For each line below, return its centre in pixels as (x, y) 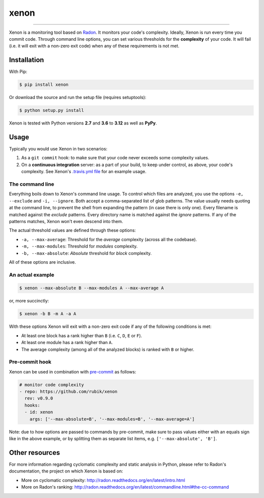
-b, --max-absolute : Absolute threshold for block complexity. (86, 253)
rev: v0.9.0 (39, 398)
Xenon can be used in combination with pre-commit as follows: (73, 372)
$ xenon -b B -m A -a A (48, 314)
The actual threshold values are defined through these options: (73, 230)
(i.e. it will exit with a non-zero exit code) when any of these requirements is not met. (94, 46)
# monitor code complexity (52, 385)
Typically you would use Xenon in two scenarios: (58, 149)
